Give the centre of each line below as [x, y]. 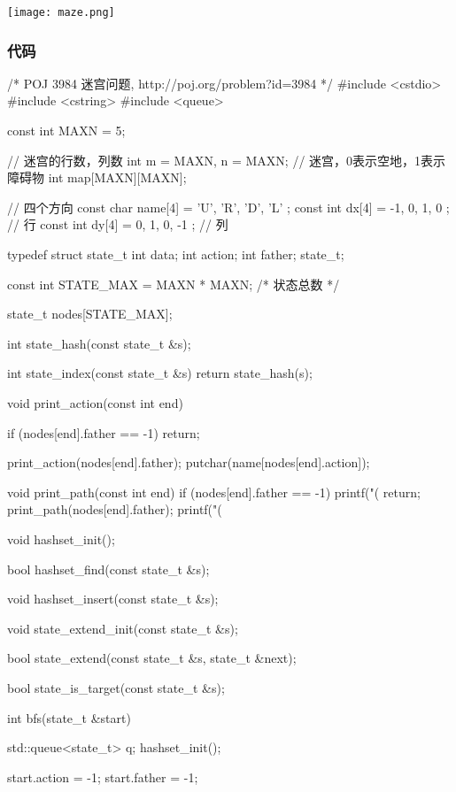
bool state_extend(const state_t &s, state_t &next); [152, 658]
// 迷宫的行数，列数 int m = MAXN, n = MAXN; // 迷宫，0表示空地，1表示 [227, 160]
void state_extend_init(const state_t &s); [123, 628]
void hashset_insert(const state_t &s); [113, 599]
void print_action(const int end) [95, 403]
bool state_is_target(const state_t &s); [116, 687]
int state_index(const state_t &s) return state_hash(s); [160, 373]
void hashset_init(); [61, 538]
